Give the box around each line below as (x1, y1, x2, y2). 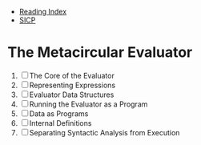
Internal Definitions (29, 118, 92, 127)
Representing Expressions (29, 80, 116, 90)
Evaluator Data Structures (29, 90, 115, 99)
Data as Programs (29, 108, 89, 119)
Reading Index (18, 7, 67, 16)
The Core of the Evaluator (29, 70, 115, 80)
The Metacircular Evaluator (7, 43, 193, 62)
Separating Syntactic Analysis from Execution (29, 127, 180, 137)
